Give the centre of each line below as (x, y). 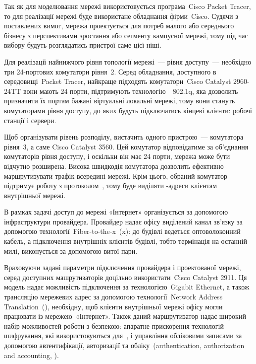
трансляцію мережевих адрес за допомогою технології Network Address (113, 297)
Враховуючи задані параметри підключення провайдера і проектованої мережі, (123, 267)
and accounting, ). (31, 355)
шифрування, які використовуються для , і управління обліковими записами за (123, 335)
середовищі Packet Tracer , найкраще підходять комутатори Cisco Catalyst (118, 81)
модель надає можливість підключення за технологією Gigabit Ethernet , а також (127, 287)
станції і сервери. (30, 120)
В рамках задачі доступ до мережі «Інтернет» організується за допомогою (116, 212)
